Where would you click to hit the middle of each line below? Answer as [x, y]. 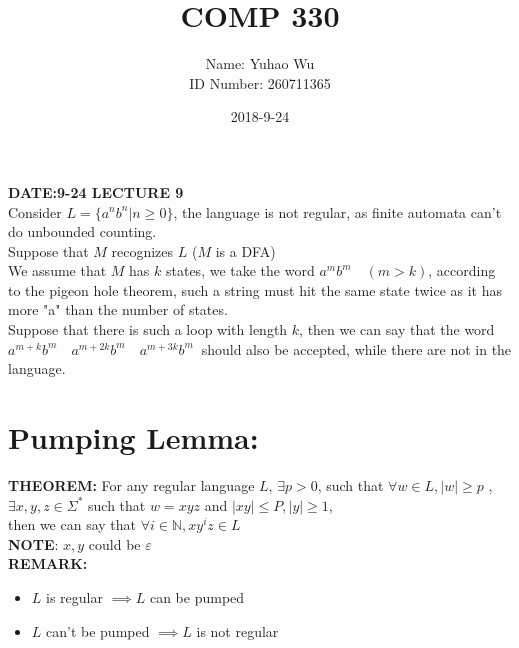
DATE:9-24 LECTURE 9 [96, 191]
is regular [74, 596]
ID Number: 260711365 [260, 82]
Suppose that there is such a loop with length [148, 329]
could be [114, 543]
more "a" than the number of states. [118, 309]
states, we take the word [240, 270]
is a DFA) [245, 250]
